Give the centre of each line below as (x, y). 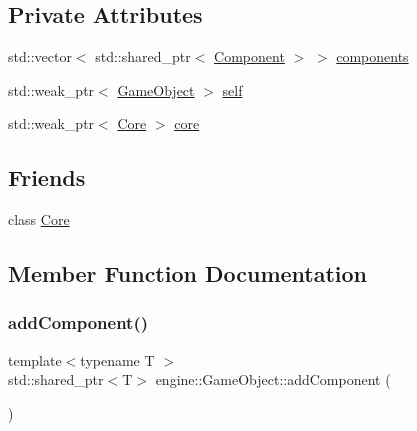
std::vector (40, 56)
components (372, 56)
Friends (47, 177)
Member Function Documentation (188, 273)
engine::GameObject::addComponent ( (273, 379)
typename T (117, 359)
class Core (39, 219)
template (35, 359)
